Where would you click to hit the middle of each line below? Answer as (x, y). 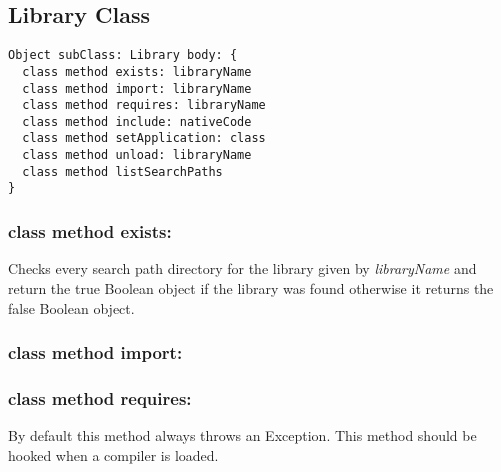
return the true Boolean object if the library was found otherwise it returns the (251, 287)
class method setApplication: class (144, 138)
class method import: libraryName (137, 88)
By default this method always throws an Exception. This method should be (242, 435)
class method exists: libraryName (137, 71)
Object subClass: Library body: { (123, 55)
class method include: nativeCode (137, 121)
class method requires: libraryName (144, 105)
